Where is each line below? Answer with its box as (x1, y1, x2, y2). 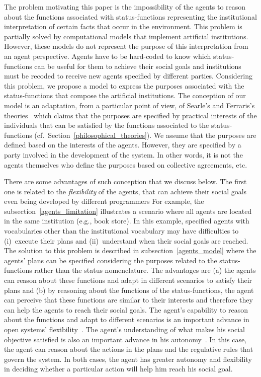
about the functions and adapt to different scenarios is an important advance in (4, 314, 249, 325)
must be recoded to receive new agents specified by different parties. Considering (4, 70, 253, 81)
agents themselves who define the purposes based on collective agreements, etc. (4, 159, 247, 170)
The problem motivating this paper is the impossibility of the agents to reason (4, 2, 246, 12)
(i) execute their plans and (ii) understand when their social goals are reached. (4, 235, 248, 246)
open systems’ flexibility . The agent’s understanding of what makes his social (4, 324, 245, 334)
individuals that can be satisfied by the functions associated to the (4, 120, 209, 130)
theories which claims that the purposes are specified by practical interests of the (4, 110, 257, 120)
